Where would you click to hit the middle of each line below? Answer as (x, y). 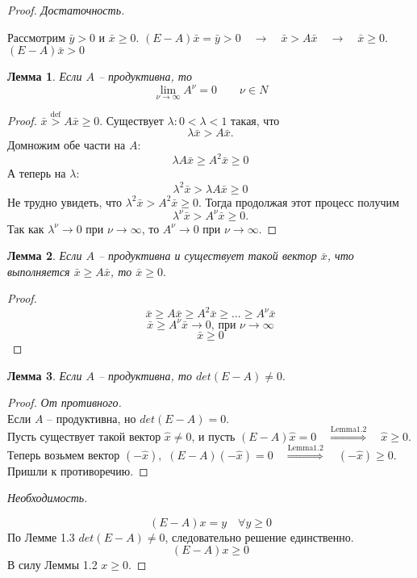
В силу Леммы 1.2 (52, 565)
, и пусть (213, 436)
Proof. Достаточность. (66, 10)
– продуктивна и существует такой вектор (207, 255)
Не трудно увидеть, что (65, 201)
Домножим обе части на (67, 145)
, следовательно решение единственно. (259, 536)
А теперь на (37, 173)
